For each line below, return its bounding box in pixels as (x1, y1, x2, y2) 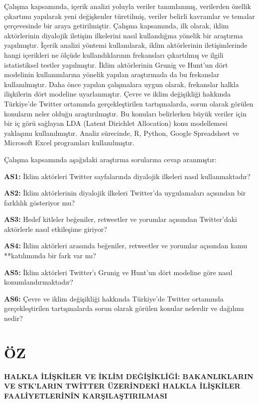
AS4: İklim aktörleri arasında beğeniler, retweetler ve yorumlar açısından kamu (4, 240, 248, 251)
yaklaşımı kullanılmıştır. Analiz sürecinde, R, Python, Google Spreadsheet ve (4, 127, 239, 138)
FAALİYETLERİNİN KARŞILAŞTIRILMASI (4, 390, 167, 401)
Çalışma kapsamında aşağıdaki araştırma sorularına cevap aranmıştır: (4, 154, 217, 164)
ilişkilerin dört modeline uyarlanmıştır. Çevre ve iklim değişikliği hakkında (4, 89, 231, 99)
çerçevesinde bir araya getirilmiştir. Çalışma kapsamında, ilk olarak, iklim (4, 20, 229, 31)
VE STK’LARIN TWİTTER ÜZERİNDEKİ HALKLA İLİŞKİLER (4, 381, 241, 391)
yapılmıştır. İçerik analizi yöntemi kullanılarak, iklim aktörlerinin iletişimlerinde (4, 40, 248, 50)
